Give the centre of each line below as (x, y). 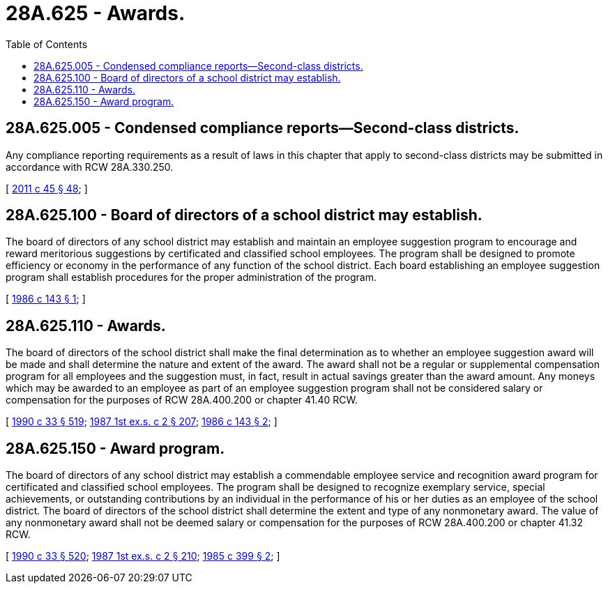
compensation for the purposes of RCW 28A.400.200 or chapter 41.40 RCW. (182, 400)
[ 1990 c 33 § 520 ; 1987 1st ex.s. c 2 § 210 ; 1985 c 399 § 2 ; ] (143, 556)
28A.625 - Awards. (96, 13)
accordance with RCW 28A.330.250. (90, 167)
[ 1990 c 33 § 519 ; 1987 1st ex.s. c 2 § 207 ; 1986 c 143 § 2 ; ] (142, 422)
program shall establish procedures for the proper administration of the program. (191, 277)
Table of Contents (47, 44)
